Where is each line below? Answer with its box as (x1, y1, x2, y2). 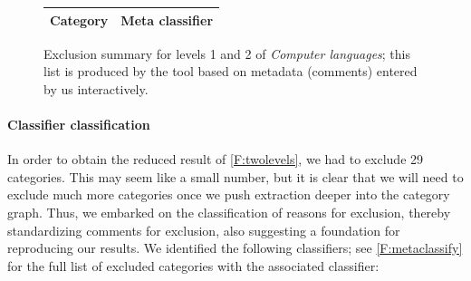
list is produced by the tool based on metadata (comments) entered (43, 62, 418, 81)
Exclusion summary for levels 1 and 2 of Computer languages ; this (43, 44, 411, 63)
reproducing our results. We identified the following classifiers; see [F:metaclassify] (7, 238, 463, 257)
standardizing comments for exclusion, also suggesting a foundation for (7, 220, 400, 239)
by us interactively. (43, 79, 149, 98)
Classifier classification (7, 114, 150, 133)
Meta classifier (120, 10, 214, 29)
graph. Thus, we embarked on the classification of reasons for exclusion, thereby (7, 202, 451, 221)
